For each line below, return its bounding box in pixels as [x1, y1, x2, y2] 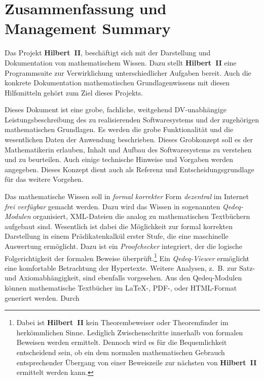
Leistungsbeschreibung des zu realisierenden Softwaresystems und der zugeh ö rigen [5, 114, 259, 124]
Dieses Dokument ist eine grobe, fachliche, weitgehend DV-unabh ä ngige [5, 104, 227, 115]
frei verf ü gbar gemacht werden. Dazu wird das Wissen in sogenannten [5, 201, 220, 211]
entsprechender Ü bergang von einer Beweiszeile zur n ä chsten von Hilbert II [16, 357, 257, 367]
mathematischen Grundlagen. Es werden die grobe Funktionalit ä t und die [5, 124, 234, 135]
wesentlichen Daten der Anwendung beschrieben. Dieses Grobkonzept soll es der [5, 134, 253, 145]
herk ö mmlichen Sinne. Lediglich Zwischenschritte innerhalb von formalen [16, 327, 243, 337]
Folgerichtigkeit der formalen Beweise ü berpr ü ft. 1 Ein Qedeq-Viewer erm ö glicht [5, 251, 250, 263]
